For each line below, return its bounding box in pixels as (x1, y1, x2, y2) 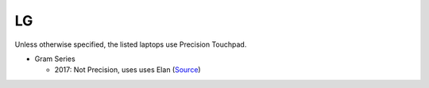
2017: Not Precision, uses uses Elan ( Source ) (54, 65, 202, 75)
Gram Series (34, 54, 75, 63)
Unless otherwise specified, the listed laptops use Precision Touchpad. (14, 40, 247, 49)
